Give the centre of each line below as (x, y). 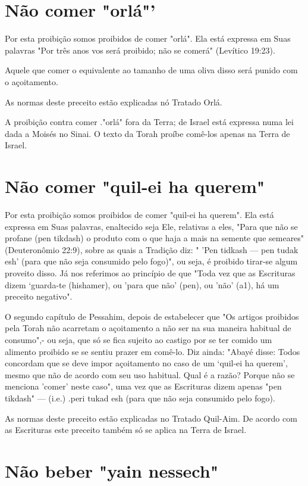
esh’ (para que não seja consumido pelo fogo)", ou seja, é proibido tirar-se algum (151, 261)
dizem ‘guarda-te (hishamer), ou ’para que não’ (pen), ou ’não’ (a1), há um (142, 284)
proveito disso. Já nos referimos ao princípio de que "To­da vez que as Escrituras (150, 272)
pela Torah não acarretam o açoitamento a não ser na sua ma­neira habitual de (148, 328)
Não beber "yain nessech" (112, 470)
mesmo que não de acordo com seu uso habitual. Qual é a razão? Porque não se (150, 374)
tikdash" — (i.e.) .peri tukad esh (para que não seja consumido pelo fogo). (140, 398)
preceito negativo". (39, 296)
